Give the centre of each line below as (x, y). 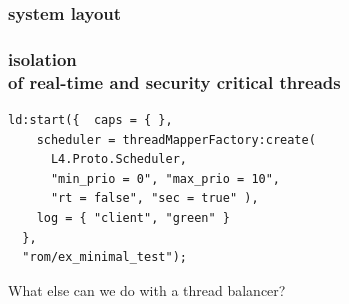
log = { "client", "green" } (133, 217)
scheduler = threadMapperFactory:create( (176, 139)
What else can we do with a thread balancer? (147, 289)
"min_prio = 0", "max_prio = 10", (165, 178)
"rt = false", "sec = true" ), (154, 198)
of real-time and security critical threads (174, 81)
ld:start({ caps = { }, (90, 119)
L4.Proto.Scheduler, (118, 159)
